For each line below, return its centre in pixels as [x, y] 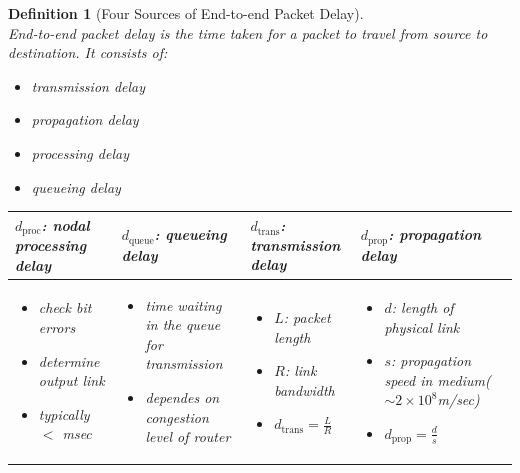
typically [64, 413]
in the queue [183, 324]
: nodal [65, 224]
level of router [188, 436]
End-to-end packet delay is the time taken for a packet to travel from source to [248, 32]
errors [57, 326]
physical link [422, 326]
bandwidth [304, 389]
